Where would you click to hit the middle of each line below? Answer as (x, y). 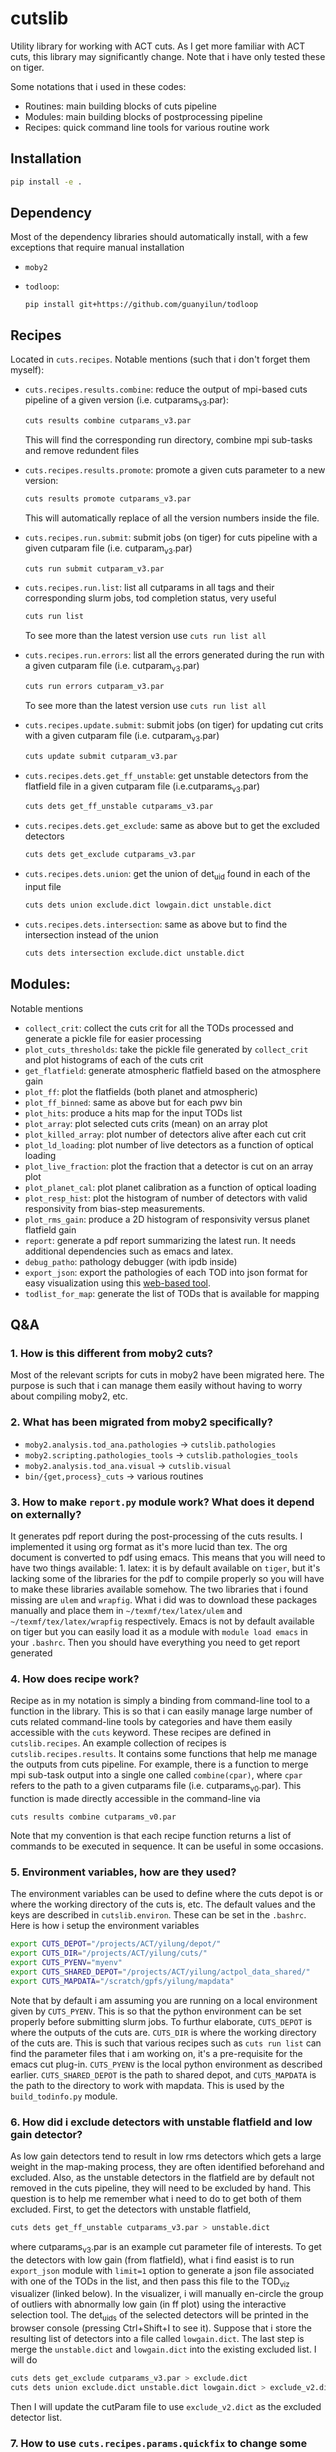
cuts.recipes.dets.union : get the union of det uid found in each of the (167, 875)
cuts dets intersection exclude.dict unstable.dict (134, 953)
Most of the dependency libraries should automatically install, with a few (159, 237)
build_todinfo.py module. (64, 2096)
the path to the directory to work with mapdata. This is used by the (147, 2085)
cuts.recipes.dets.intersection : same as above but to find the (156, 924)
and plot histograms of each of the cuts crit (114, 1059)
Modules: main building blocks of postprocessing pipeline (143, 116)
